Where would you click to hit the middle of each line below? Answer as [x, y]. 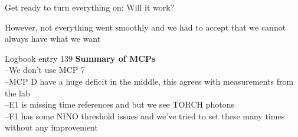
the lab [17, 93]
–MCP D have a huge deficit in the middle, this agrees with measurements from [149, 81]
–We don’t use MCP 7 [45, 70]
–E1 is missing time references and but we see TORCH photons [119, 104]
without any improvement [51, 127]
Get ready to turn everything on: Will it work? [90, 7]
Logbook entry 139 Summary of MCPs [80, 58]
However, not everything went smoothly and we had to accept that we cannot [145, 27]
